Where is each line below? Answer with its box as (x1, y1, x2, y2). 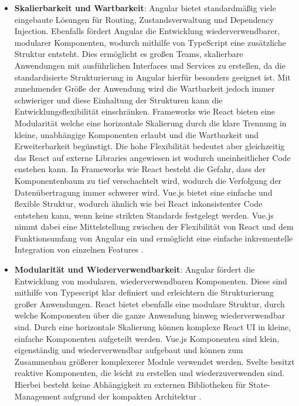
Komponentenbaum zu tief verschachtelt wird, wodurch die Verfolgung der (14, 174, 282, 186)
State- (249, 378, 270, 390)
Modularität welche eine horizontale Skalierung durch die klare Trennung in (14, 116, 287, 129)
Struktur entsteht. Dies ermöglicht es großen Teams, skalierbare (14, 48, 243, 60)
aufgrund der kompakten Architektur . (63, 390, 202, 402)
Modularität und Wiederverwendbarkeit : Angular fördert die (14, 263, 255, 276)
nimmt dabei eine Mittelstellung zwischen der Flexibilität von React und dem (14, 220, 294, 233)
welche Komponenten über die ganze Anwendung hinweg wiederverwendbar (14, 309, 286, 321)
